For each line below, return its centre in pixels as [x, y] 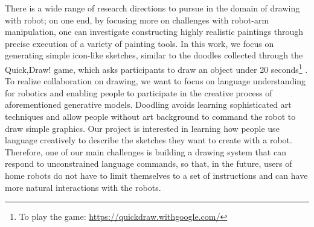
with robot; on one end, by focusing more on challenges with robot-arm [137, 20]
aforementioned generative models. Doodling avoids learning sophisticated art [148, 104]
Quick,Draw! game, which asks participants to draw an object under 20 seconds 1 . [156, 68]
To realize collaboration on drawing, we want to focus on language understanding [155, 81]
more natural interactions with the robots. [83, 187]
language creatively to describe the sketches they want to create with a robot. [149, 140]
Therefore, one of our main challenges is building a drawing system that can [146, 151]
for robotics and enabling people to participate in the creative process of [139, 92]
